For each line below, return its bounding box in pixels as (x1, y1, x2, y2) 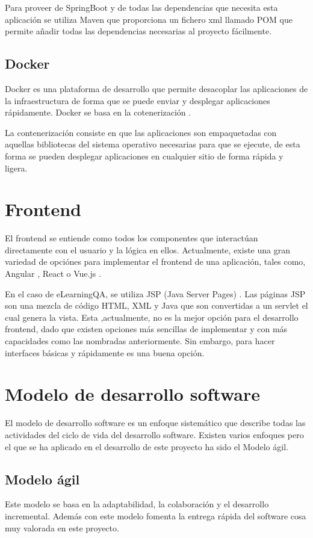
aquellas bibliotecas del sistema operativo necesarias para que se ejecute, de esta (5, 138, 300, 150)
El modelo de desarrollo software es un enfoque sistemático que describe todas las (5, 416, 306, 429)
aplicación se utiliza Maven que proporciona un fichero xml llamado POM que (5, 13, 293, 25)
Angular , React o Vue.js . (5, 267, 101, 280)
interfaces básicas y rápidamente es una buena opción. (5, 346, 205, 359)
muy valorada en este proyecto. (5, 521, 119, 534)
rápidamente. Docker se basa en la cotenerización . (5, 106, 191, 119)
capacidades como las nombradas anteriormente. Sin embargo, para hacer (5, 335, 275, 347)
